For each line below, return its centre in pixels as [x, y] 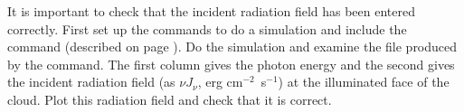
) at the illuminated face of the [364, 82]
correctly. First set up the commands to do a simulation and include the [207, 28]
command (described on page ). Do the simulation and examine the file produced [232, 47]
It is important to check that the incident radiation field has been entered [211, 11]
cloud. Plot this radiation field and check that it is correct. [170, 99]
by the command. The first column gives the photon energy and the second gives [231, 64]
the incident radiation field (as [91, 82]
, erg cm [220, 82]
